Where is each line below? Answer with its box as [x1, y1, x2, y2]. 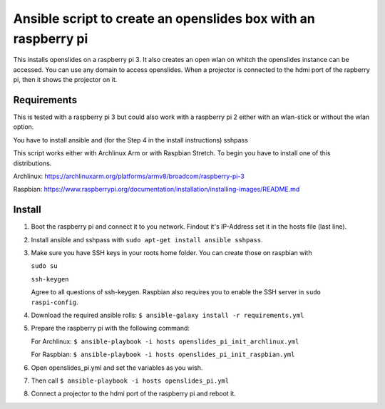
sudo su [31, 262, 58, 270]
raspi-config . [31, 298, 78, 306]
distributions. [13, 159, 52, 167]
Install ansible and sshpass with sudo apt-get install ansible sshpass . [31, 235, 263, 244]
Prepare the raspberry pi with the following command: [31, 324, 190, 333]
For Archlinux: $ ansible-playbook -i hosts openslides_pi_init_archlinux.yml [31, 337, 299, 346]
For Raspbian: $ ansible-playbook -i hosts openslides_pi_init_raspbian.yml [31, 350, 295, 359]
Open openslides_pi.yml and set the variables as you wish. [31, 363, 203, 372]
